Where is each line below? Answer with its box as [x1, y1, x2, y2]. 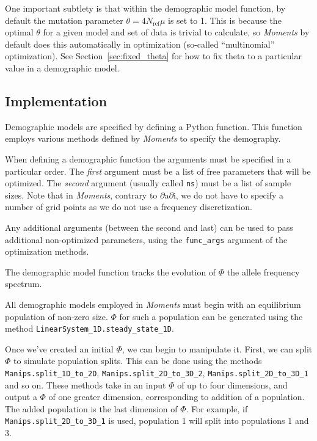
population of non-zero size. [5, 310, 108, 323]
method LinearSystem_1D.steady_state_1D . [5, 322, 174, 335]
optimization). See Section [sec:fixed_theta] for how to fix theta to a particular [5, 49, 302, 62]
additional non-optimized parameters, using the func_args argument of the [5, 233, 288, 246]
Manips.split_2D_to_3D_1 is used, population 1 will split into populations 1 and [5, 414, 309, 427]
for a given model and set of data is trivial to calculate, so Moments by [43, 26, 310, 38]
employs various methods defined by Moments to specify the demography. [5, 132, 281, 145]
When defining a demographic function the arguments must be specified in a [5, 152, 291, 165]
